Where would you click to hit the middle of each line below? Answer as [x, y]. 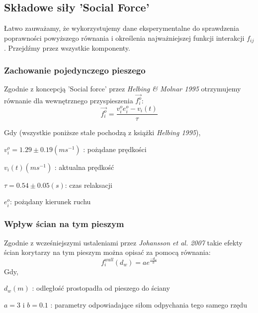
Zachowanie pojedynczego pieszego [75, 70]
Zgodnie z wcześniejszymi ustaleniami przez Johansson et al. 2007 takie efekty [123, 242]
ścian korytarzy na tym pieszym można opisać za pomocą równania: [107, 252]
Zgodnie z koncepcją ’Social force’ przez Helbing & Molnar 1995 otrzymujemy [123, 89]
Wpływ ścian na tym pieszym [64, 224]
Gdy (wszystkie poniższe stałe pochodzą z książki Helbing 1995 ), [102, 132]
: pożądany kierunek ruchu [50, 201]
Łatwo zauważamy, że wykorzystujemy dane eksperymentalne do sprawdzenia [122, 28]
